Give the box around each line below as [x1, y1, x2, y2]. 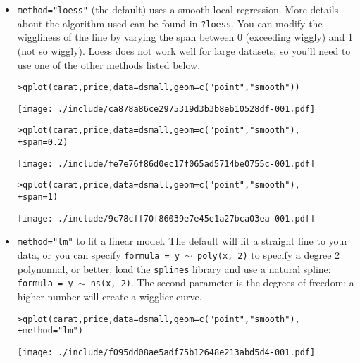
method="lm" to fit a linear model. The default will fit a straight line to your [17, 234, 348, 248]
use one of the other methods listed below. [17, 57, 201, 72]
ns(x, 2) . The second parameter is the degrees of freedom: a [90, 275, 354, 290]
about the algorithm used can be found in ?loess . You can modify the [17, 15, 323, 30]
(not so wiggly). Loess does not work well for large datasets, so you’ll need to [17, 43, 351, 58]
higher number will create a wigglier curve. [17, 288, 202, 303]
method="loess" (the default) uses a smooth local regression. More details [17, 2, 339, 16]
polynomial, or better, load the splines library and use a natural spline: [17, 261, 331, 276]
